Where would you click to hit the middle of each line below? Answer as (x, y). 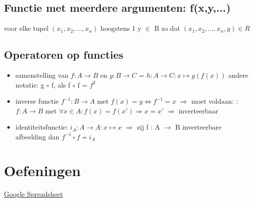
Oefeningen (42, 170)
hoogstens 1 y (121, 28)
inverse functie (37, 101)
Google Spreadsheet (34, 193)
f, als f (61, 84)
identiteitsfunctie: (42, 127)
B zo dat (167, 28)
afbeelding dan (37, 136)
